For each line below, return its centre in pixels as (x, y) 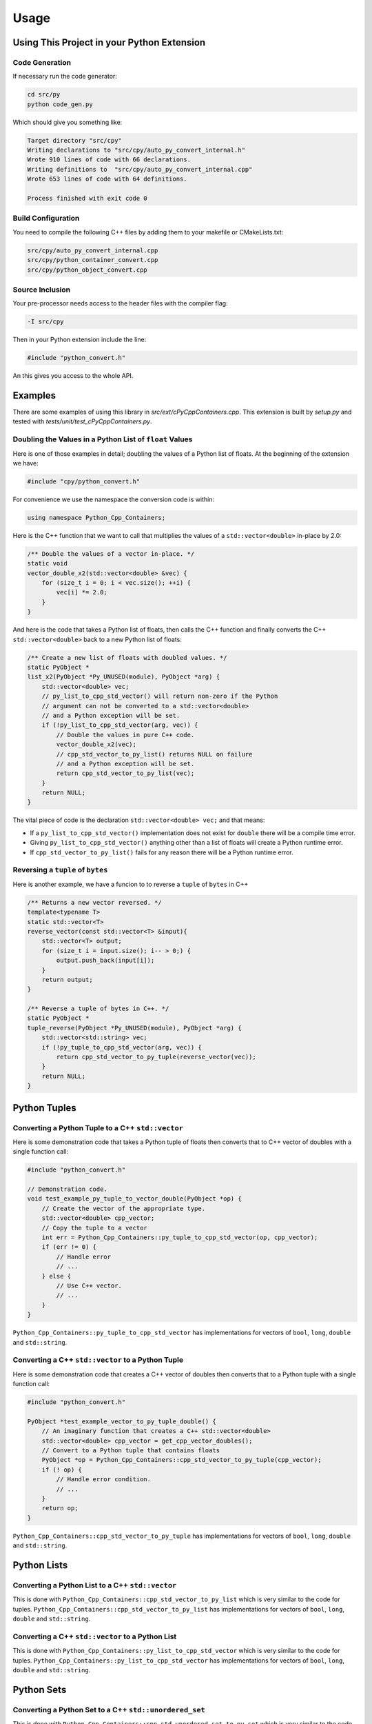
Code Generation (42, 62)
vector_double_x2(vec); (96, 744)
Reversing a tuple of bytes (60, 870)
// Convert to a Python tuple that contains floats (131, 1451)
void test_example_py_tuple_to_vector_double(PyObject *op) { (134, 1199)
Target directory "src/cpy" (74, 140)
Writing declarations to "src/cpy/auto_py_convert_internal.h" (136, 150)
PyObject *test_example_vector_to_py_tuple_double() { (122, 1421)
